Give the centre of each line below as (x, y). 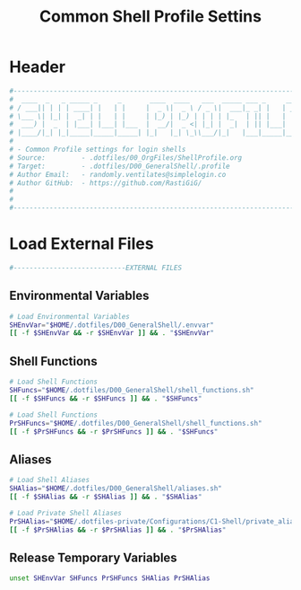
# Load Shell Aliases (50, 480)
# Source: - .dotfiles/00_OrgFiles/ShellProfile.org (126, 158)
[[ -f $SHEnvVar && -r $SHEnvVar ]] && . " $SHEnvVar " (112, 333)
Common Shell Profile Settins (150, 17)
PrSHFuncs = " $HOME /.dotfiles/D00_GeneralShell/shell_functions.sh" (136, 423)
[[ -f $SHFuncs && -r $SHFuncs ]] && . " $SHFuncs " (106, 398)
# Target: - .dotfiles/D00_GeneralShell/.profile (120, 166)
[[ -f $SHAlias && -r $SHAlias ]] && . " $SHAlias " (106, 497)
